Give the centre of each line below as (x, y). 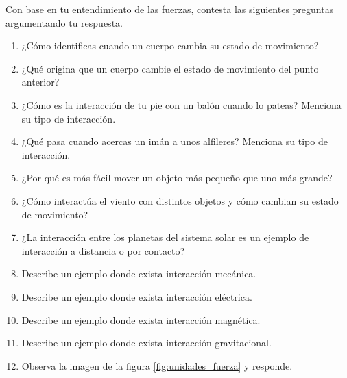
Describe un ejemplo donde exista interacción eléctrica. (137, 296)
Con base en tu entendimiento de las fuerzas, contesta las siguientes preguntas (170, 9)
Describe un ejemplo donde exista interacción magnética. (141, 319)
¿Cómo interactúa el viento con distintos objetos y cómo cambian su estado (180, 200)
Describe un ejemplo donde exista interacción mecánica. (139, 274)
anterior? (40, 82)
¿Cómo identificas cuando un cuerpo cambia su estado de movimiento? (170, 46)
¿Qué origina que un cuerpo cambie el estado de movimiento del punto (170, 68)
